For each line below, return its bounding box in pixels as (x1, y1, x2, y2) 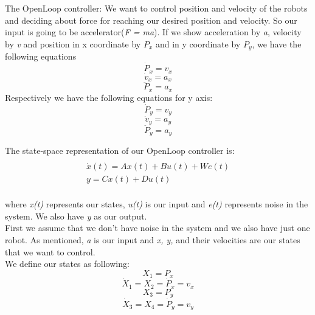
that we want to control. (5, 245, 95, 258)
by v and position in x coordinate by (5, 37, 141, 50)
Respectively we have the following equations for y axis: (5, 91, 213, 103)
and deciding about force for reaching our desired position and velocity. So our (5, 13, 297, 26)
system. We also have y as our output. (5, 209, 147, 222)
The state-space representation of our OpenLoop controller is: (5, 144, 235, 157)
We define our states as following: (5, 257, 130, 270)
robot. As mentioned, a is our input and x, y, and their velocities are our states (5, 233, 300, 246)
